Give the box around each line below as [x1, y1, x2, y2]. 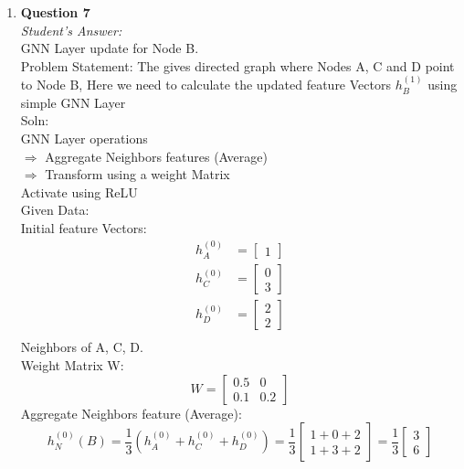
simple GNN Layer [20, 92, 126, 112]
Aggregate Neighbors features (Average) [45, 146, 268, 165]
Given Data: [20, 200, 90, 219]
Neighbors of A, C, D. [20, 337, 143, 357]
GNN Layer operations [20, 128, 148, 147]
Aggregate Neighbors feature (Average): [20, 403, 242, 422]
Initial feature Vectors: [20, 218, 147, 237]
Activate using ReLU [20, 182, 138, 201]
